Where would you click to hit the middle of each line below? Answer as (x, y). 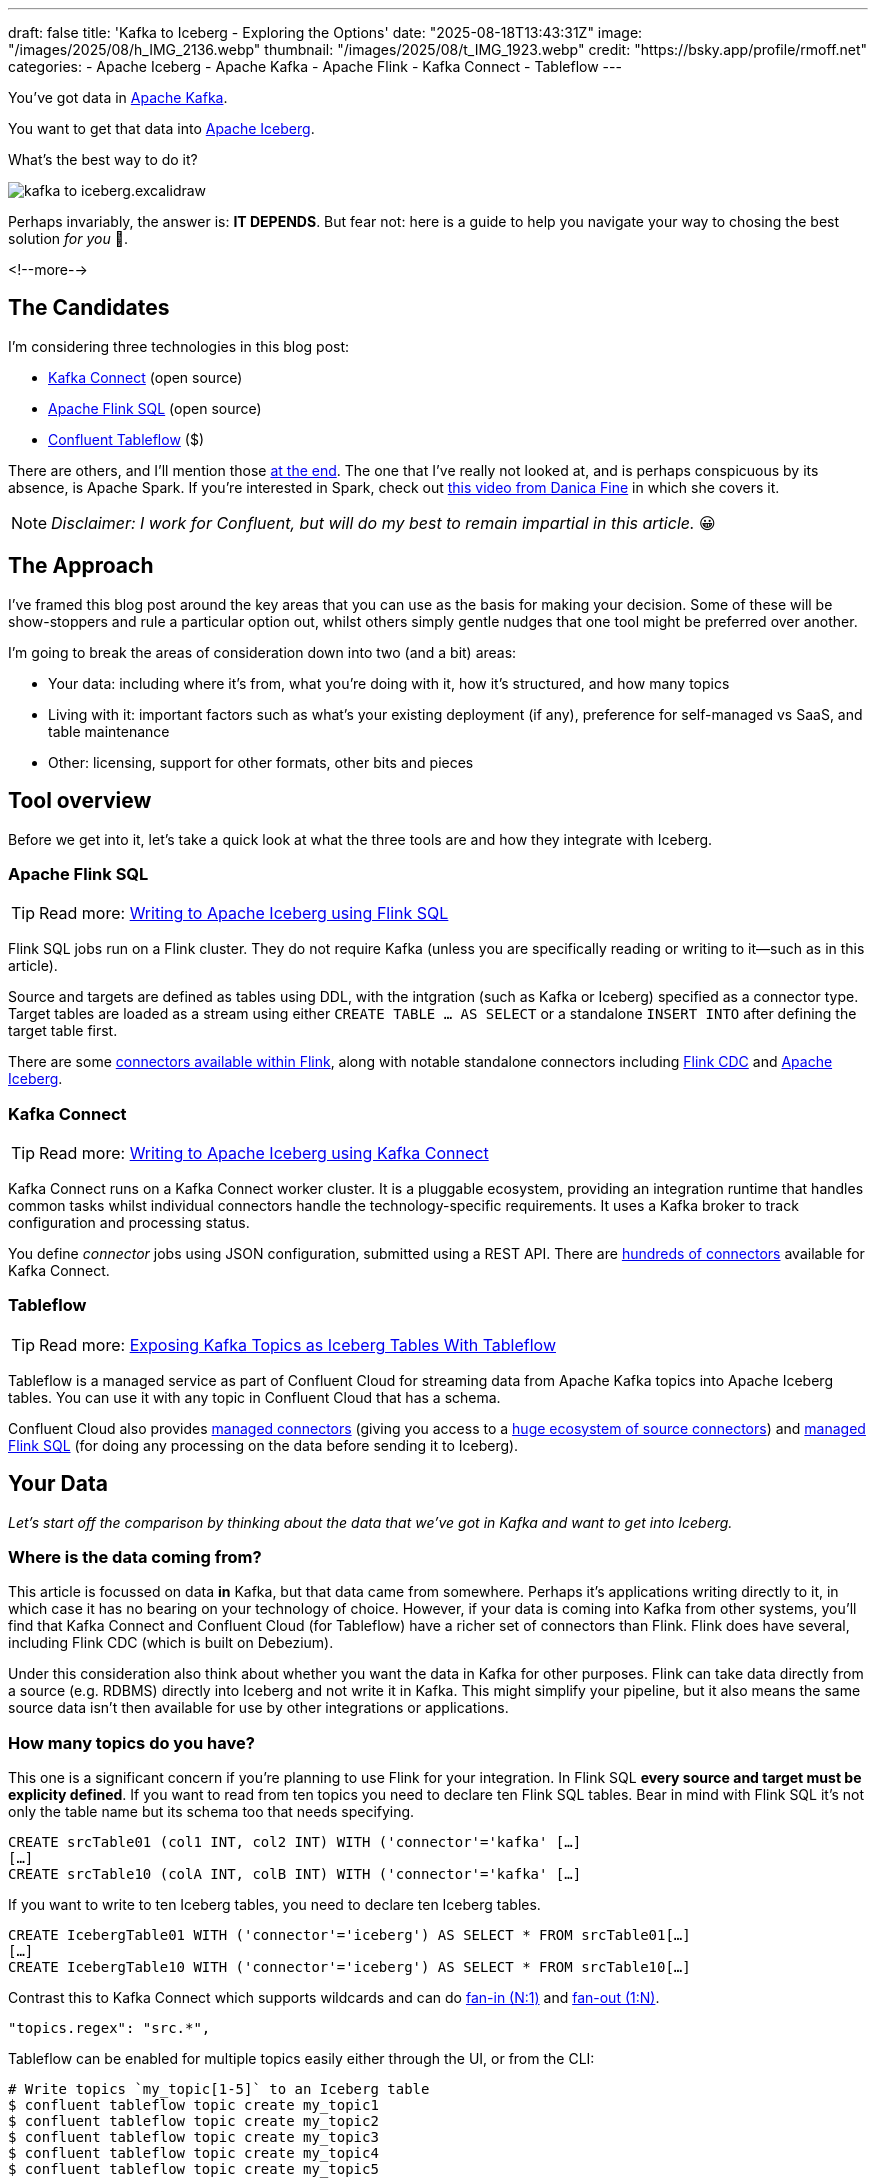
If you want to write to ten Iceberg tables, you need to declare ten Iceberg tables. (274, 1905)
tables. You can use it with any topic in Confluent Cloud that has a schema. (254, 1397)
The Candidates (89, 308)
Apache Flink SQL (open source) (155, 408)
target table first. (63, 1031)
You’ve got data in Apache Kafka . (118, 97)
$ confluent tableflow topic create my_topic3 (193, 2137)
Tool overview (80, 801)
